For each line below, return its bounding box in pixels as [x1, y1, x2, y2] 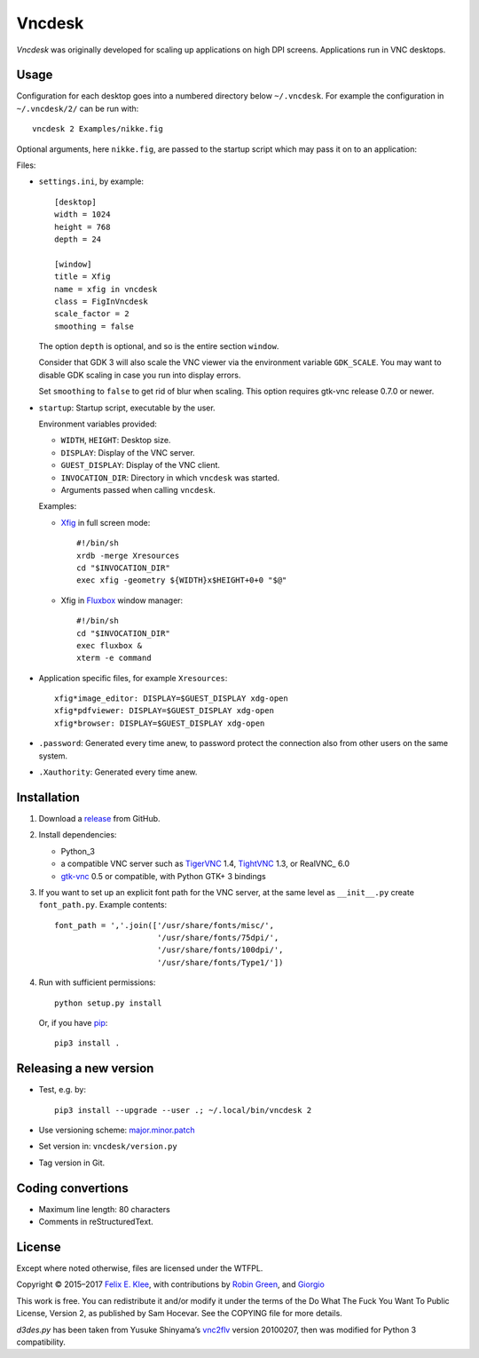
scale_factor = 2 [54, 309, 130, 319]
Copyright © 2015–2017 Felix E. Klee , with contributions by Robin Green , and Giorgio [16, 1279, 326, 1290]
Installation [16, 790, 80, 805]
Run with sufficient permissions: [38, 977, 156, 988]
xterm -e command [76, 653, 152, 663]
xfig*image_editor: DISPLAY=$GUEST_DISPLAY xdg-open [54, 694, 288, 703]
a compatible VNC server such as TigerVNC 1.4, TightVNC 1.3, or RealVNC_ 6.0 [60, 858, 350, 870]
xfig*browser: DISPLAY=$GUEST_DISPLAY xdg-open [54, 718, 265, 728]
